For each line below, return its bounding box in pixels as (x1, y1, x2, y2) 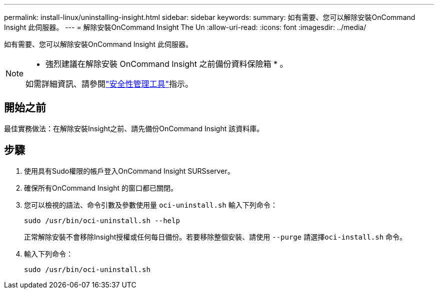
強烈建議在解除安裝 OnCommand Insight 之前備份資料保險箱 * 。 (45, 59, 288, 69)
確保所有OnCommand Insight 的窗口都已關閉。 (24, 183, 177, 192)
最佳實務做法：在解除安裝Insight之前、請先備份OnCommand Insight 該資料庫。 (4, 124, 264, 133)
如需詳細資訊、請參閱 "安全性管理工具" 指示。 (25, 79, 193, 89)
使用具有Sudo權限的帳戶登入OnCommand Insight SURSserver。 (24, 166, 234, 175)
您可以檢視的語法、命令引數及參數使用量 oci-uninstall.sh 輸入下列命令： (24, 200, 277, 209)
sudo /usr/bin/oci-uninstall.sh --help (24, 216, 180, 225)
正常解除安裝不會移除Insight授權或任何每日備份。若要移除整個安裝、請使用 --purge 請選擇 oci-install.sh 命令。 (24, 232, 407, 241)
